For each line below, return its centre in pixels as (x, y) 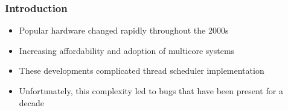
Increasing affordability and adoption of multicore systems (127, 50)
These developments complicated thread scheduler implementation (142, 70)
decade (32, 102)
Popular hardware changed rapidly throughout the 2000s (124, 30)
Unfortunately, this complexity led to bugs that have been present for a (151, 91)
